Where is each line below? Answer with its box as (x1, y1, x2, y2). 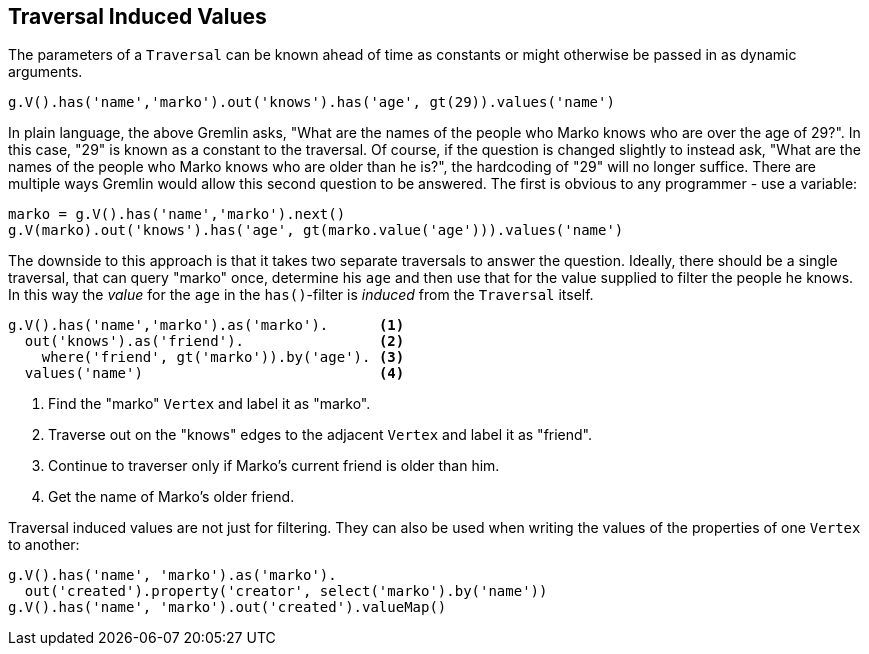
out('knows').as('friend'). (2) (24, 333, 405, 350)
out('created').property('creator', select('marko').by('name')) (24, 583, 548, 600)
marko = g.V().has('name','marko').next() (8, 206, 346, 223)
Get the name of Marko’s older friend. (48, 488, 295, 506)
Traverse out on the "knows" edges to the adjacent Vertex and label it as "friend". (48, 426, 593, 444)
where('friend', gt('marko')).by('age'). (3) (41, 349, 405, 366)
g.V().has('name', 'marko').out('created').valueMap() (8, 599, 447, 616)
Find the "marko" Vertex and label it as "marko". (48, 395, 371, 413)
